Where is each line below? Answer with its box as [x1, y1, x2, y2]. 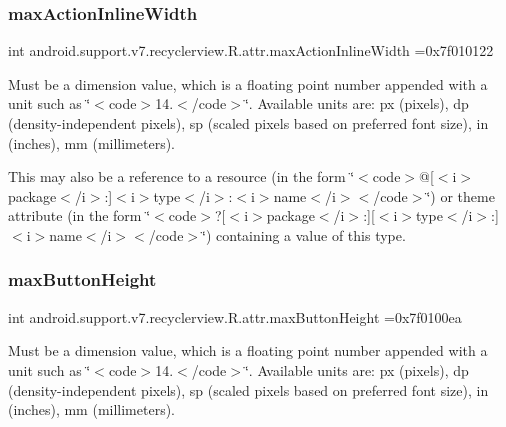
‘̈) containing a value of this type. [202, 224, 406, 245]
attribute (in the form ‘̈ [8, 205, 151, 226]
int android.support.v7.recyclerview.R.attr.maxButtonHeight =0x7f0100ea [8, 306, 462, 327]
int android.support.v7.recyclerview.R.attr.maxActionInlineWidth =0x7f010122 [8, 40, 494, 61]
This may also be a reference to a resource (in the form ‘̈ [8, 166, 355, 187]
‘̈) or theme [426, 185, 495, 206]
